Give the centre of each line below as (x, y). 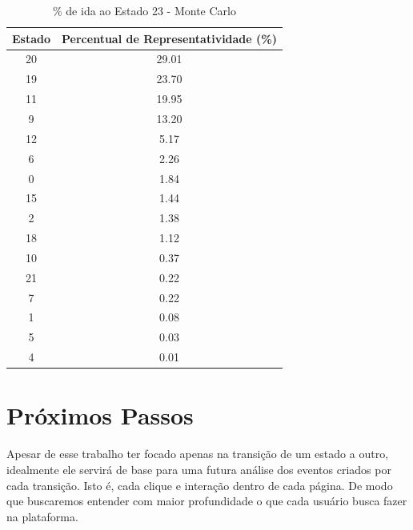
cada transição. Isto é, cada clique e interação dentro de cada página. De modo (200, 485)
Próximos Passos (100, 415)
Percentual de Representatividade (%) (169, 38)
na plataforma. (42, 516)
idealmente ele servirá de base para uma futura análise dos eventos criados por (199, 469)
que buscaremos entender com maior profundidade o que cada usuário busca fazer (207, 501)
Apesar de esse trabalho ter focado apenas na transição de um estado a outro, (198, 454)
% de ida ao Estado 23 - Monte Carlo (144, 10)
